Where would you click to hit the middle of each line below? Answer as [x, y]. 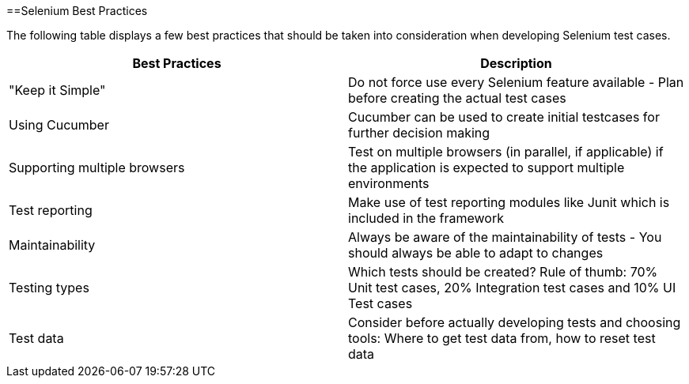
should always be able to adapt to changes [476, 253]
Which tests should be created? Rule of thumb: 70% [503, 272]
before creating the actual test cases [457, 98]
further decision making [419, 133]
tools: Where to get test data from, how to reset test [502, 338]
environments [389, 183]
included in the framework [426, 218]
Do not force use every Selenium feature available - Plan [516, 82]
